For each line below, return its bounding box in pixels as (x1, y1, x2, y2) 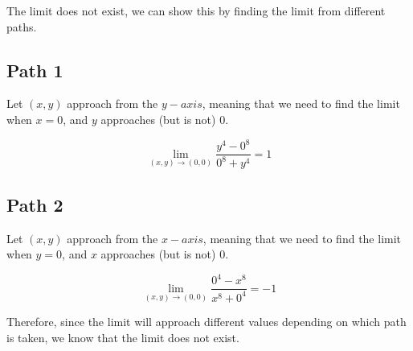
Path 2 (6, 192, 63, 217)
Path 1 (6, 57, 63, 82)
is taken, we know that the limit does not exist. (6, 328, 239, 345)
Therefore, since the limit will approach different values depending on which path (6, 313, 407, 330)
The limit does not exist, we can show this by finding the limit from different (6, 2, 386, 19)
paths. (6, 18, 37, 35)
